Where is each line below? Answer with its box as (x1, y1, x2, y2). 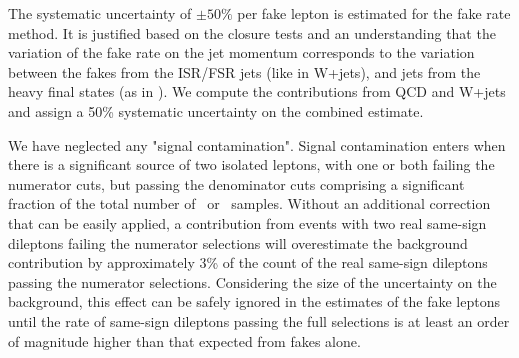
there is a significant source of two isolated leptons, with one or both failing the (8, 154, 495, 175)
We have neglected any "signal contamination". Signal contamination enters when (8, 134, 506, 155)
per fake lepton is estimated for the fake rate (237, 3, 511, 23)
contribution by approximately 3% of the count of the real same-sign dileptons (8, 252, 488, 273)
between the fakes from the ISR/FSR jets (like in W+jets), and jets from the (8, 61, 481, 82)
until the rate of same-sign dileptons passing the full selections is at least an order (8, 310, 510, 331)
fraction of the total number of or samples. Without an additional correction (8, 193, 491, 214)
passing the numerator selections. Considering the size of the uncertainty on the (8, 271, 497, 292)
